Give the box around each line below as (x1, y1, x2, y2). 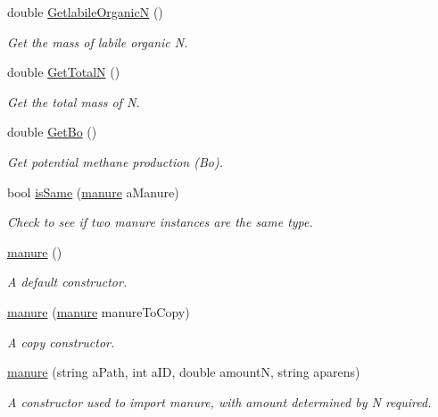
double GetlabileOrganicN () (7, 3, 163, 21)
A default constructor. (7, 272, 128, 291)
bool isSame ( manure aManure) (7, 182, 179, 201)
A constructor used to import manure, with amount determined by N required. (7, 392, 432, 411)
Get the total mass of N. (7, 92, 140, 111)
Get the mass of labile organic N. (7, 32, 188, 51)
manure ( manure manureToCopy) (7, 302, 190, 321)
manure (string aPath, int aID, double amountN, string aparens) (7, 363, 360, 381)
